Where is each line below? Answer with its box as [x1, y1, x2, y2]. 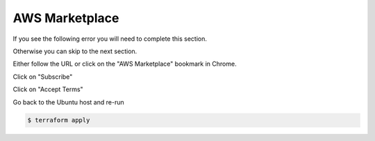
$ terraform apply [27, 116, 90, 124]
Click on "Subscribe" [12, 73, 73, 81]
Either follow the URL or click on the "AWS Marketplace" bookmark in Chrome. [12, 59, 237, 68]
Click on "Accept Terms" [12, 85, 83, 93]
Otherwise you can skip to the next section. [12, 47, 137, 55]
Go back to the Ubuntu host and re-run [12, 97, 124, 106]
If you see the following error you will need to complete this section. [12, 35, 208, 43]
